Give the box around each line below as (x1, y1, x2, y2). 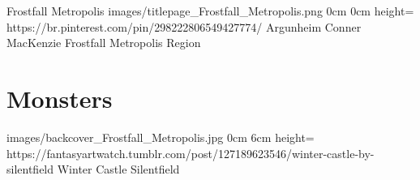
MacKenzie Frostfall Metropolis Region (6, 34, 201, 51)
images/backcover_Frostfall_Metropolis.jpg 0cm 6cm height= (6, 128, 315, 145)
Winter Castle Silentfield (57, 161, 180, 178)
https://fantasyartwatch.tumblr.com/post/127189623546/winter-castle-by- (6, 144, 375, 161)
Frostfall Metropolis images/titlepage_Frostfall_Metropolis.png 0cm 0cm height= (6, 2, 414, 19)
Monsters (6, 81, 113, 114)
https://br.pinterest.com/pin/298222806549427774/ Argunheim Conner (6, 18, 362, 35)
